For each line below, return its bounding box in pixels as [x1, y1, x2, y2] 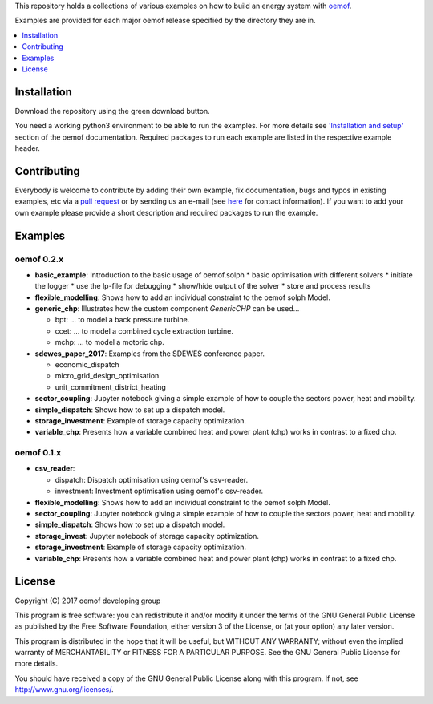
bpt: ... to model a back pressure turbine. [55, 315, 190, 325]
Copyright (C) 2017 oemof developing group [14, 596, 161, 605]
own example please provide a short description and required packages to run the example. [14, 208, 318, 217]
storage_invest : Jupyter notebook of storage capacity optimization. [34, 531, 260, 540]
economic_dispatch [55, 360, 119, 369]
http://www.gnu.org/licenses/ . [14, 685, 114, 694]
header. [14, 144, 40, 153]
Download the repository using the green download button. [14, 106, 210, 115]
